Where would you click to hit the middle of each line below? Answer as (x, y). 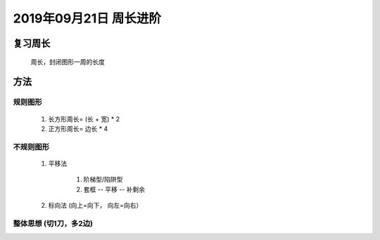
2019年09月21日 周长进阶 (87, 18)
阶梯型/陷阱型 (103, 179)
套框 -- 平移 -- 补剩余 (114, 189)
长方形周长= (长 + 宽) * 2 (84, 119)
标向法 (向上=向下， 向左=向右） (95, 206)
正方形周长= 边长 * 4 (78, 128)
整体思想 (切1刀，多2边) (53, 223)
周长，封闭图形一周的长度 (68, 62)
